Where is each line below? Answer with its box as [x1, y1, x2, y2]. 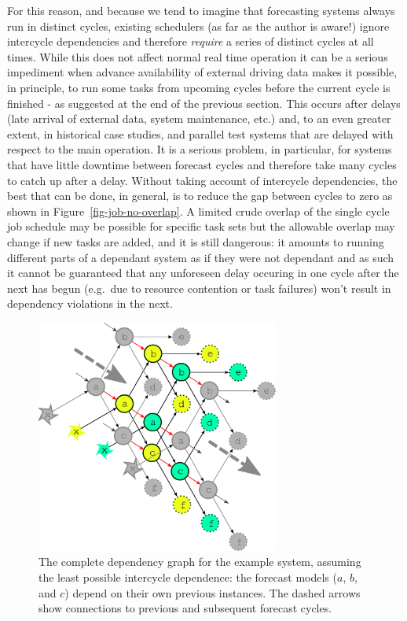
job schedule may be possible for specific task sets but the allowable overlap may [7, 218, 395, 235]
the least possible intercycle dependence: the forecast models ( [38, 569, 337, 586]
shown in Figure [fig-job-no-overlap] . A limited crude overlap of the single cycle [7, 202, 390, 219]
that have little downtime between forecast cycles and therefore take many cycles [7, 156, 397, 172]
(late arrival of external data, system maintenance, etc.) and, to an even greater [7, 110, 391, 127]
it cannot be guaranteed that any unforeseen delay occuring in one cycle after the [7, 264, 399, 281]
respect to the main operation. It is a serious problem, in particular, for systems [7, 141, 392, 157]
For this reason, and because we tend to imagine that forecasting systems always [7, 2, 395, 18]
